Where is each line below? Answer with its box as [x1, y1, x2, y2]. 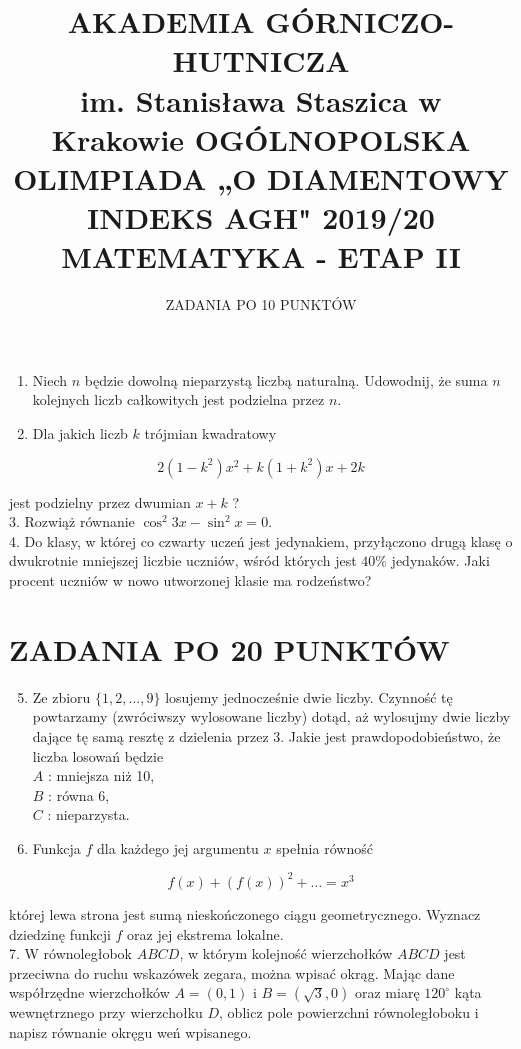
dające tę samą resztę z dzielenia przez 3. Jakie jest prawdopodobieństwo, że [32, 725, 501, 746]
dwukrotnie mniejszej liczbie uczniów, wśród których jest [9, 550, 357, 571]
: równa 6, [48, 784, 110, 805]
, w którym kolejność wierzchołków [179, 943, 393, 964]
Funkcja [32, 837, 81, 858]
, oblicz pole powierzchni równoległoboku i [219, 1002, 479, 1023]
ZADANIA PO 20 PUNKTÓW [9, 628, 450, 669]
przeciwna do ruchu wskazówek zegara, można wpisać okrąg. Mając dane [9, 962, 455, 983]
